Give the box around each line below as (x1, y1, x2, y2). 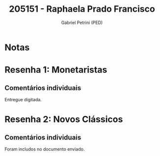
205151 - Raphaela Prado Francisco (9, 3, 155, 15)
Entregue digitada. (4, 96, 42, 102)
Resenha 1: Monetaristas (4, 65, 107, 75)
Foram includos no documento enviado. (4, 146, 85, 152)
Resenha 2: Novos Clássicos (4, 114, 123, 125)
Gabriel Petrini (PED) (61, 20, 103, 25)
